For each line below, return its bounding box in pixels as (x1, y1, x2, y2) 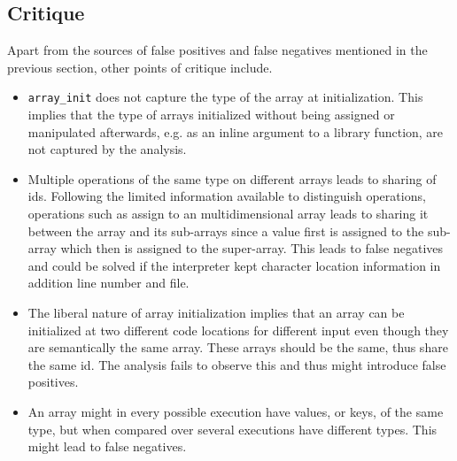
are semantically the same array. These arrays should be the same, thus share (27, 338, 448, 357)
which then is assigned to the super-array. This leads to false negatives (60, 239, 444, 257)
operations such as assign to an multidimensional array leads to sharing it (27, 204, 429, 223)
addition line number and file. (27, 273, 190, 292)
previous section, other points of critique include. (7, 58, 273, 76)
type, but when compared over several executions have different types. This (27, 419, 438, 438)
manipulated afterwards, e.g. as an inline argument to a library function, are (27, 122, 444, 141)
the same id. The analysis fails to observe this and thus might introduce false (27, 355, 446, 373)
